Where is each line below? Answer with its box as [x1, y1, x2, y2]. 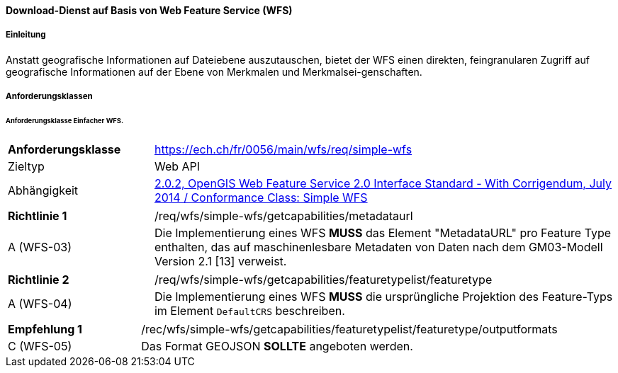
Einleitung [6, 30, 46, 40]
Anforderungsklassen [6, 91, 93, 102]
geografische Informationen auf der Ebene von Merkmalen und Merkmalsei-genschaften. [6, 65, 422, 78]
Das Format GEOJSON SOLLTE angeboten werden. [141, 338, 413, 353]
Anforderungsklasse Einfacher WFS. [6, 117, 124, 125]
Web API [154, 159, 201, 173]
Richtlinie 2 [8, 272, 69, 287]
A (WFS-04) [8, 296, 72, 311]
